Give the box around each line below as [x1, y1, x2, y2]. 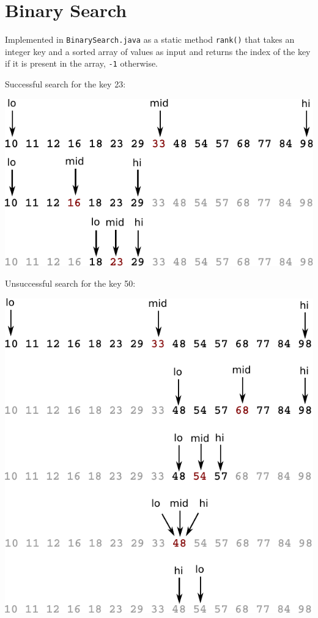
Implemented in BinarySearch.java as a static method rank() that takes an [5, 33, 295, 46]
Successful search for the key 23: [5, 78, 126, 90]
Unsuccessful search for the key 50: [5, 277, 136, 289]
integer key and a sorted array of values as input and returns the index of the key [5, 45, 311, 57]
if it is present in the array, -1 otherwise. [5, 57, 158, 70]
